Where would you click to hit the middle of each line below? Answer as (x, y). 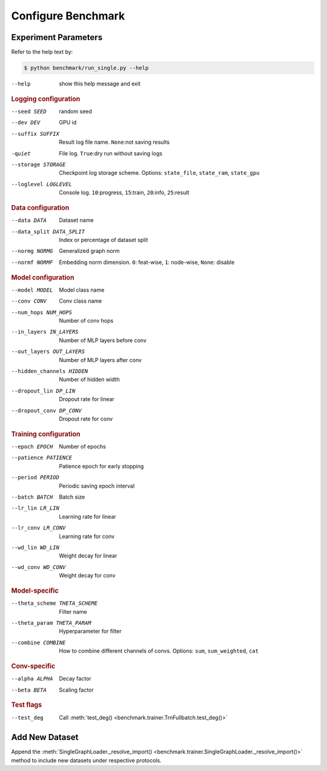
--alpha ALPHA (32, 679)
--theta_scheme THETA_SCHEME (54, 603)
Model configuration (43, 277)
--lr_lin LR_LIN (35, 508)
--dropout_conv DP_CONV (46, 410)
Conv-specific (33, 666)
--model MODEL (32, 290)
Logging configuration (46, 99)
